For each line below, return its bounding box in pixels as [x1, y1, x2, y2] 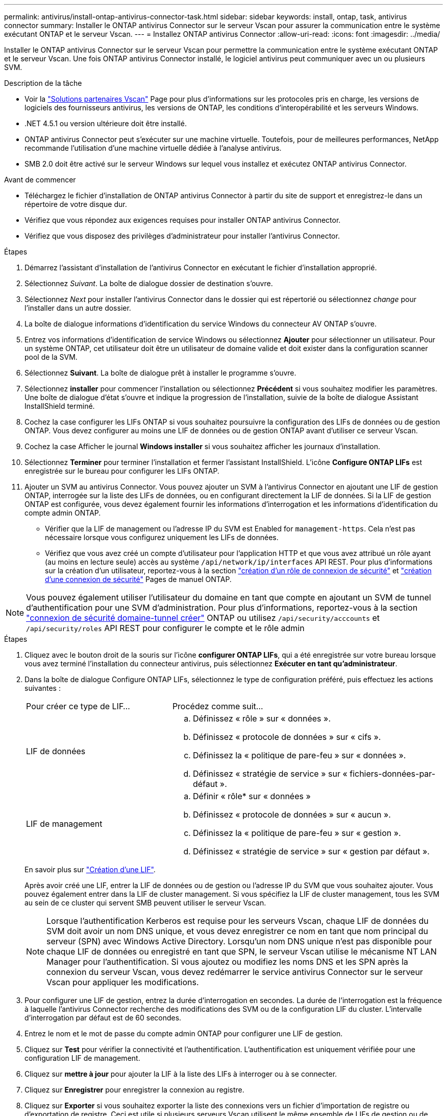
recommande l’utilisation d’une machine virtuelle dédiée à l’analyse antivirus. [24, 144, 282, 152]
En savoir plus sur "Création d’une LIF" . [24, 865, 156, 874]
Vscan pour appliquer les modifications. [46, 977, 199, 987]
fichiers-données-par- [350, 769, 436, 779]
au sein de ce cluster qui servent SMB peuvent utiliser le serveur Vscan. [24, 898, 266, 907]
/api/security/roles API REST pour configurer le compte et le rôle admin [26, 623, 305, 633]
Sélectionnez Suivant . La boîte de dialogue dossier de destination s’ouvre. [24, 279, 273, 288]
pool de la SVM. [24, 353, 78, 361]
